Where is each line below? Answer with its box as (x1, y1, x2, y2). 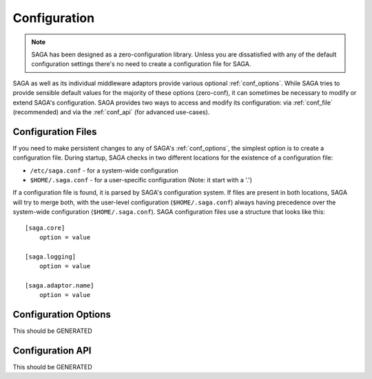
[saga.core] (25, 224, 65, 232)
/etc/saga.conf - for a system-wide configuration (30, 166, 178, 175)
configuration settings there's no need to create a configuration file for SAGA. (31, 60, 251, 68)
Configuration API (12, 345, 92, 356)
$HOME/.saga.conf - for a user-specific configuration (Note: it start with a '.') (30, 175, 253, 184)
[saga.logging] (25, 252, 76, 261)
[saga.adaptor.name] (25, 281, 94, 289)
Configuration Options (12, 309, 112, 321)
